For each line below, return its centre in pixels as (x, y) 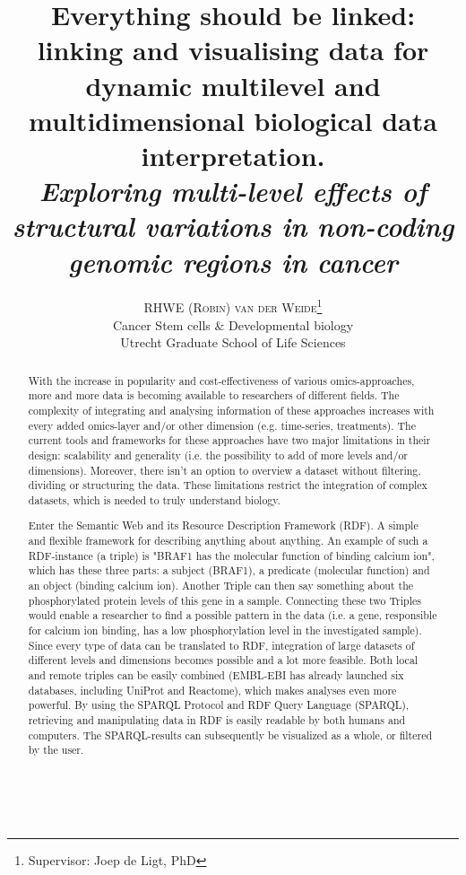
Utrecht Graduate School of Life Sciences (233, 342)
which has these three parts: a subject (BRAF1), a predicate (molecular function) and (229, 570)
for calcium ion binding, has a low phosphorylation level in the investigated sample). (225, 630)
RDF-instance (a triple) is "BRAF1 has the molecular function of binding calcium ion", (231, 555)
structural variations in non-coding (233, 226)
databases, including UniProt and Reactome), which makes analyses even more (212, 690)
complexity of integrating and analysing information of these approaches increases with (231, 410)
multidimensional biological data (233, 120)
